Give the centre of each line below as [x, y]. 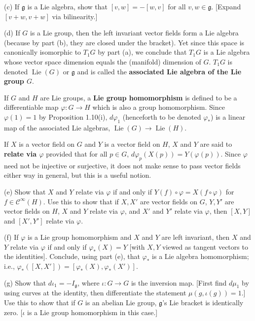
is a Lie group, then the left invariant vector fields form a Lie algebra [134, 33]
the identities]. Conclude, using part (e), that [72, 256]
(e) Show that [25, 191]
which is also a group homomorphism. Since [159, 107]
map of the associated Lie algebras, [57, 127]
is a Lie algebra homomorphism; [200, 256]
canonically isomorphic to [43, 52]
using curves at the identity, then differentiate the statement [95, 293]
